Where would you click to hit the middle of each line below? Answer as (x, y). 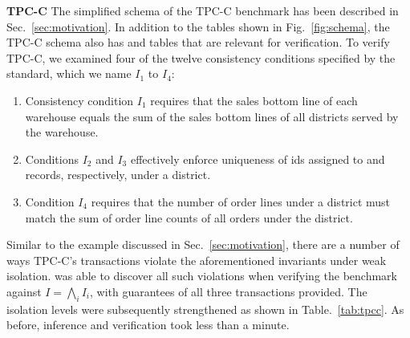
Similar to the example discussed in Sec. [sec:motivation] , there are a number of (203, 244)
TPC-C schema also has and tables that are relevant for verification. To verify (198, 42)
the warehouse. (62, 132)
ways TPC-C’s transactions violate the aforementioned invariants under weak (197, 260)
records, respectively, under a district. (118, 175)
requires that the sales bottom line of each (254, 100)
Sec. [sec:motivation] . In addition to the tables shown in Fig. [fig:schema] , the (198, 26)
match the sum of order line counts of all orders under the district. (189, 217)
